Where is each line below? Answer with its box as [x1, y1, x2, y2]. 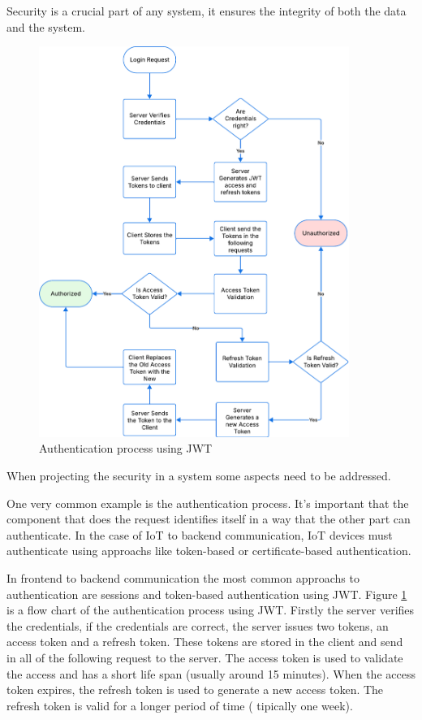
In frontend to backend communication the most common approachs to [6, 569, 360, 586]
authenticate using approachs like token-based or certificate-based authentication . [6, 542, 411, 559]
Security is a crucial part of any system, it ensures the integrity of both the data [6, 2, 407, 19]
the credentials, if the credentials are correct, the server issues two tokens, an [6, 617, 389, 634]
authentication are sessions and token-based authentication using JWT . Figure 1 [6, 585, 407, 602]
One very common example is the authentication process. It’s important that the [6, 494, 409, 511]
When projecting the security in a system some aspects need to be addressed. [6, 467, 391, 484]
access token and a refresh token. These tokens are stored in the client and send [6, 633, 403, 650]
